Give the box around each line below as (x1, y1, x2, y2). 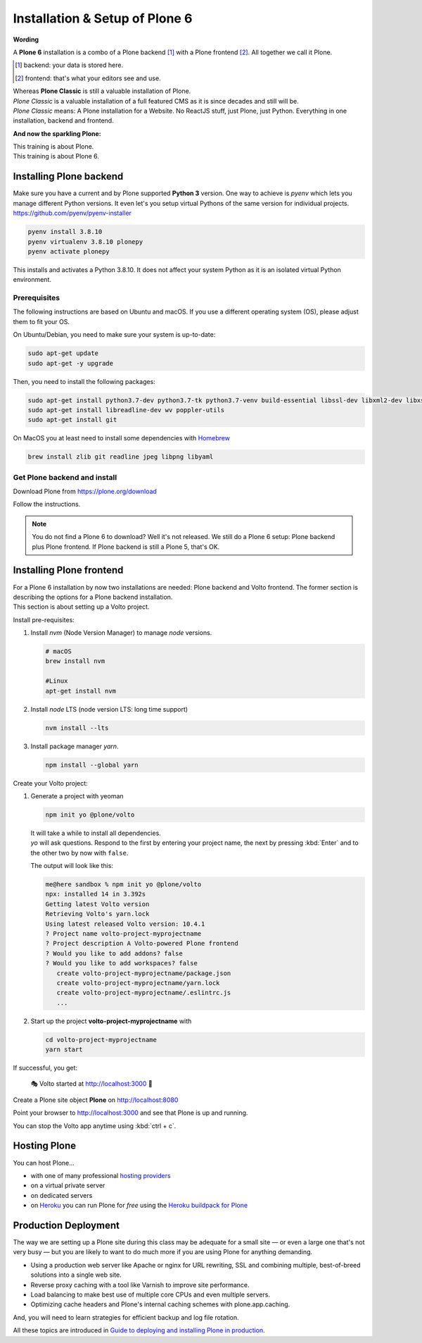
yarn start (45, 1046, 83, 1053)
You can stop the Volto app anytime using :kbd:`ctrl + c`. (13, 1121, 177, 1130)
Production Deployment (13, 1219, 120, 1231)
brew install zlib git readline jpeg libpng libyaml (27, 453, 214, 461)
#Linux (45, 677, 68, 685)
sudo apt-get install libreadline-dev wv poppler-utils (27, 406, 225, 414)
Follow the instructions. (13, 500, 81, 509)
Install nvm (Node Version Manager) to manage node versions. (30, 629, 212, 637)
